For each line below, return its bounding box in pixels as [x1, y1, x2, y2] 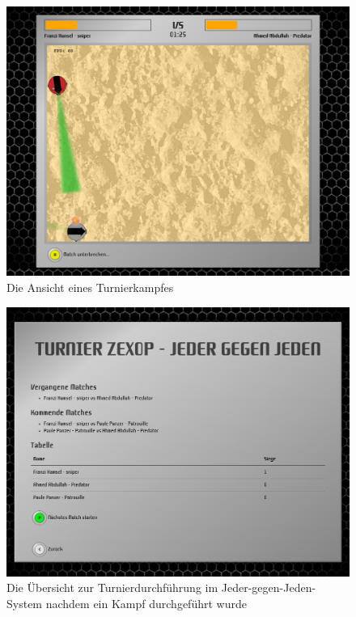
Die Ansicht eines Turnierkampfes [6, 278, 174, 295]
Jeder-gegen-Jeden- [221, 579, 316, 596]
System [6, 595, 43, 611]
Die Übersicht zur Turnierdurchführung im [6, 579, 218, 596]
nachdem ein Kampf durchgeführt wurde [45, 595, 247, 611]
